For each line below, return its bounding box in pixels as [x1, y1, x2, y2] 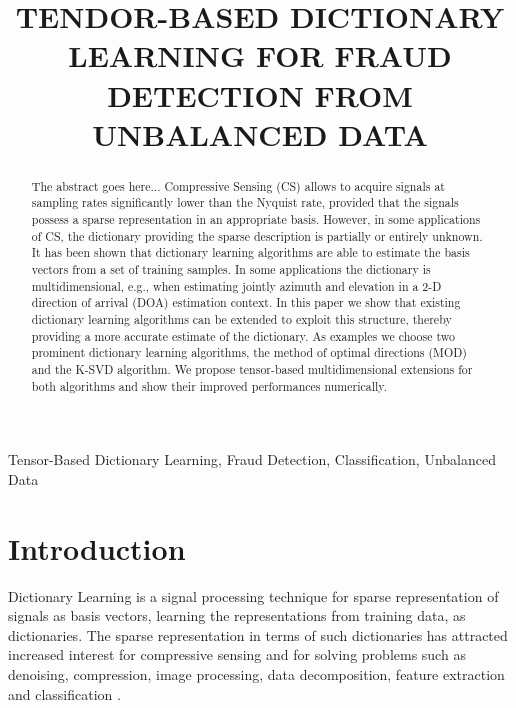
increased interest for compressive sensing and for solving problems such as [8, 644, 466, 665]
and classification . [8, 683, 121, 704]
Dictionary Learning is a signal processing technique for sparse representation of [8, 585, 499, 606]
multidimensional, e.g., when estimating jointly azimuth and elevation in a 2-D [31, 277, 442, 294]
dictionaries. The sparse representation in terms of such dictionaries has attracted [8, 624, 508, 645]
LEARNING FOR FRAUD [68, 35, 452, 76]
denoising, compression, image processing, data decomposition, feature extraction [8, 663, 505, 684]
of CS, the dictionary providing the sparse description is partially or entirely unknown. [31, 227, 483, 244]
